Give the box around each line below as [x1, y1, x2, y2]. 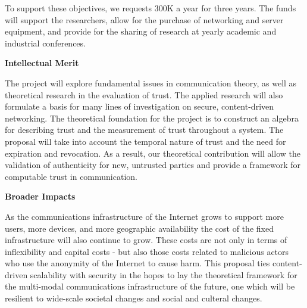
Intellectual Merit [5, 57, 79, 69]
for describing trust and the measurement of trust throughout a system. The [5, 123, 284, 136]
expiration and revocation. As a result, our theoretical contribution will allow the [5, 147, 301, 159]
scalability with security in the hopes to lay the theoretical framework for [30, 268, 297, 281]
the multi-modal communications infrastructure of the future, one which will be [5, 280, 295, 293]
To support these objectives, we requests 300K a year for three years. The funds [5, 2, 296, 14]
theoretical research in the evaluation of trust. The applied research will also [5, 88, 283, 101]
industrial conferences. [5, 36, 86, 49]
